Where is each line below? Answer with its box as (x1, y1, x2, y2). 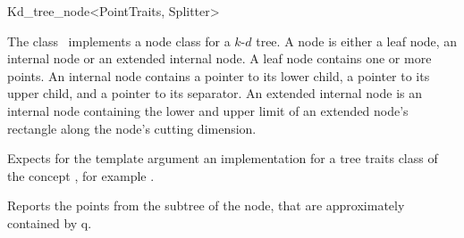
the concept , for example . (7, 166, 155, 185)
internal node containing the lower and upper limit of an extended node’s (7, 101, 409, 119)
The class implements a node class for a (7, 31, 231, 50)
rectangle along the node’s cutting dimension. (7, 119, 257, 137)
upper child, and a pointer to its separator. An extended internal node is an (7, 84, 423, 103)
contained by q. (7, 213, 92, 232)
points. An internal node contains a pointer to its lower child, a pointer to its (7, 66, 430, 85)
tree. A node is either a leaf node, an (256, 31, 458, 50)
